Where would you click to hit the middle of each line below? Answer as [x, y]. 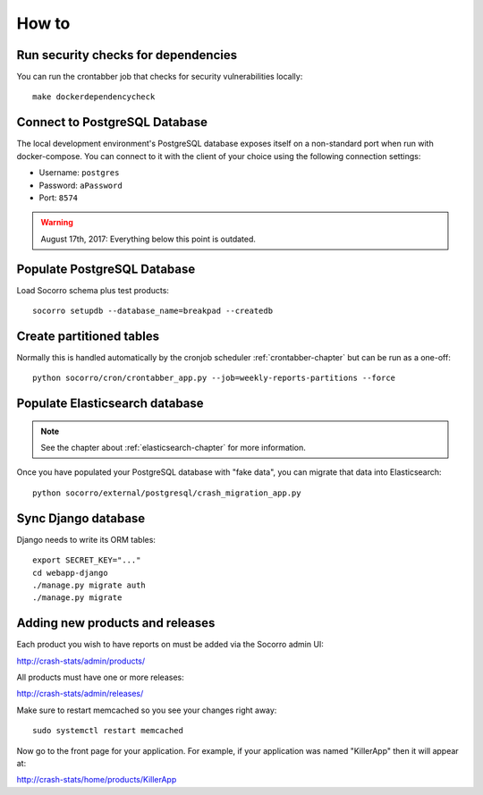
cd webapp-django [70, 573]
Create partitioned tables [88, 336]
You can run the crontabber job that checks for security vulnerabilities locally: [160, 77]
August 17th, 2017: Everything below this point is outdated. [148, 239]
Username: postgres [79, 173]
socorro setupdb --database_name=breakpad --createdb [153, 311]
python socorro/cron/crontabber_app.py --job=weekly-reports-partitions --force [214, 378]
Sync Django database [81, 518]
